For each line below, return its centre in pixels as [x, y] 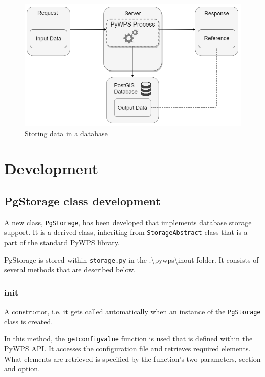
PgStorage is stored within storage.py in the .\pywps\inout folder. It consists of [131, 259]
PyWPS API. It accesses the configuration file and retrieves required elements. [127, 348]
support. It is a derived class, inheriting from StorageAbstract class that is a [126, 232]
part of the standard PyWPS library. [62, 242]
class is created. [29, 321]
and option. [22, 369]
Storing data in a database [66, 133]
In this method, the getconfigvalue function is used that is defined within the [128, 338]
